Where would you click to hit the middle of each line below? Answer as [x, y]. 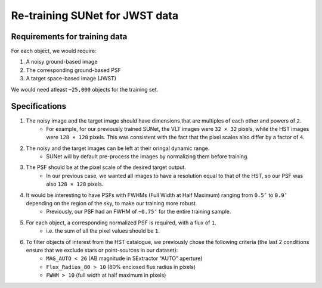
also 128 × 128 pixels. [75, 184]
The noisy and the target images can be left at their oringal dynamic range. [118, 148]
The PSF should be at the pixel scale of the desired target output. [106, 167]
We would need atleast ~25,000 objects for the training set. [85, 89]
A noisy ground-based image [62, 62]
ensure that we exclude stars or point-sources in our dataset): [102, 250]
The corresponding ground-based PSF [74, 70]
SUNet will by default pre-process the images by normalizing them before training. [147, 156]
